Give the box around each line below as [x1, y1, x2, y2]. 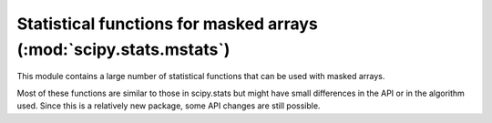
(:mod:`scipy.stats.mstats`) [16, 39, 231, 59]
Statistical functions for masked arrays [16, 14, 318, 34]
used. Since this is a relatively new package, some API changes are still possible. [16, 100, 321, 111]
